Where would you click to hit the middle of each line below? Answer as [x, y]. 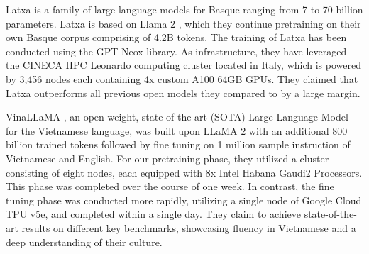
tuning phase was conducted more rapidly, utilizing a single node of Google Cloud [184, 200]
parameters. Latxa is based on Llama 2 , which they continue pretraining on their [183, 23]
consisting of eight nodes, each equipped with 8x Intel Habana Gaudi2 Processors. [184, 172]
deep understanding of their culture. [84, 242]
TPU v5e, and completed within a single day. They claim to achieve [153, 214]
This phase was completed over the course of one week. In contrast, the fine [170, 186]
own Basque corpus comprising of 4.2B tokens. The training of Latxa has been [176, 37]
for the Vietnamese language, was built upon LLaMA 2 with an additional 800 [177, 130]
